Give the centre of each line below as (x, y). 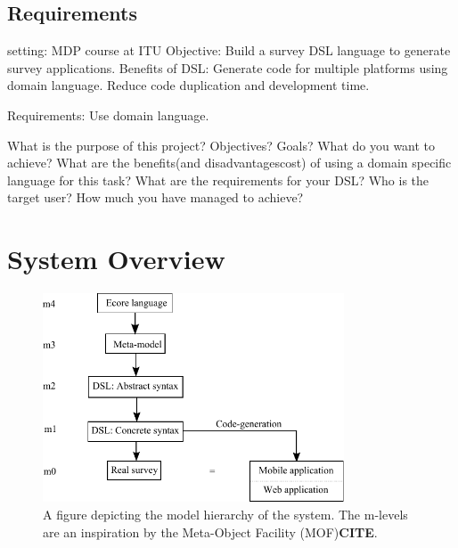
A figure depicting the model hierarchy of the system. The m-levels (225, 514)
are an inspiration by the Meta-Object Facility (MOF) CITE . (210, 532)
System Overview (116, 259)
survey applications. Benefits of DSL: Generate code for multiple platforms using (228, 67)
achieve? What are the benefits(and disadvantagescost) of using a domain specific (229, 163)
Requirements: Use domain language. (108, 115)
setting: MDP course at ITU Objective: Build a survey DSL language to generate (229, 50)
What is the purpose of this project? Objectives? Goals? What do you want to (221, 145)
